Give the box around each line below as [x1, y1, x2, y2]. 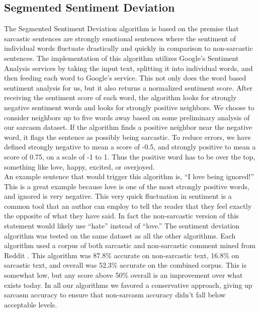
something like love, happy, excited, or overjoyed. [4, 161, 155, 172]
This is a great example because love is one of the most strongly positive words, [4, 181, 249, 191]
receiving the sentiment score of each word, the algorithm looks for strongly [4, 92, 237, 103]
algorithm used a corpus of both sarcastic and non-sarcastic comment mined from [4, 240, 255, 251]
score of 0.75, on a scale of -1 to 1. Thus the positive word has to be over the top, [4, 151, 255, 162]
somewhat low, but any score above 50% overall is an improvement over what [4, 270, 243, 280]
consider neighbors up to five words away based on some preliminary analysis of [4, 112, 250, 122]
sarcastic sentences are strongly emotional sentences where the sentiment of [4, 33, 236, 43]
